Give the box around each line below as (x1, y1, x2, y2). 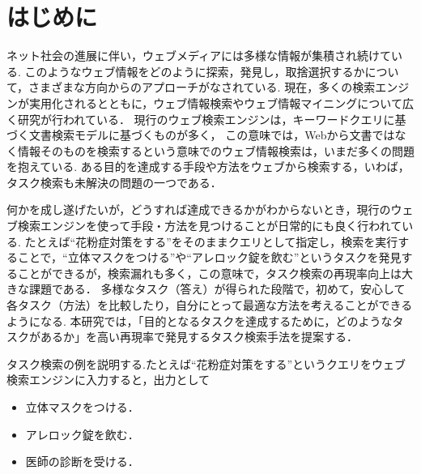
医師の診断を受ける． (25, 453, 139, 470)
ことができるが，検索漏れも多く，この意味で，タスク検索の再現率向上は (17, 264, 402, 281)
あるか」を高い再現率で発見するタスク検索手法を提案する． (40, 328, 358, 345)
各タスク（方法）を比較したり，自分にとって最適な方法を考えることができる (6, 297, 413, 314)
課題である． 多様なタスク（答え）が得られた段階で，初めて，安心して (28, 280, 406, 297)
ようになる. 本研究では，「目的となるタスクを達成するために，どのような (6, 312, 393, 329)
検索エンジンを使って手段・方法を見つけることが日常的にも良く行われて (17, 217, 402, 234)
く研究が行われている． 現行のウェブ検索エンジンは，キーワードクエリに (6, 110, 395, 127)
